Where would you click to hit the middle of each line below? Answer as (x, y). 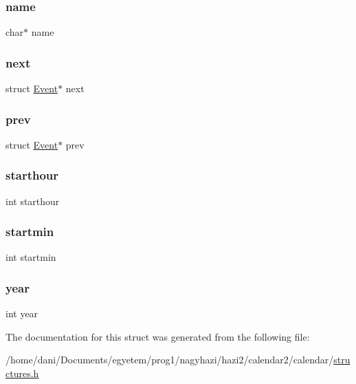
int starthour (33, 201)
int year (22, 313)
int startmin (31, 257)
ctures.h (22, 373)
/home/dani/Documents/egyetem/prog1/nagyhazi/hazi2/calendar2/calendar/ (170, 360)
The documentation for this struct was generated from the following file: (158, 336)
